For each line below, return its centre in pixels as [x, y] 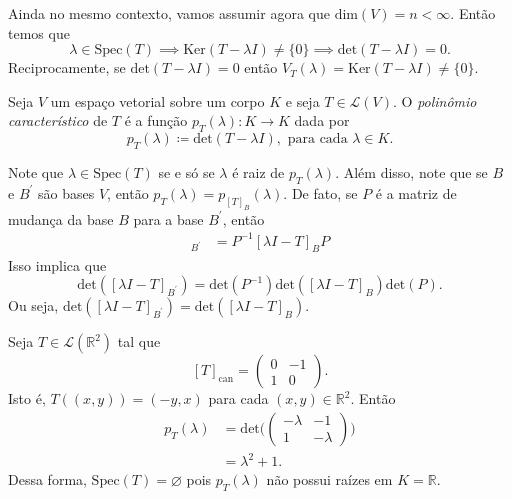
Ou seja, [33, 305]
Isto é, [27, 398]
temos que [39, 32]
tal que [139, 341]
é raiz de [258, 171]
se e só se [186, 171]
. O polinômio [435, 100]
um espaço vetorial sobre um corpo [157, 100]
